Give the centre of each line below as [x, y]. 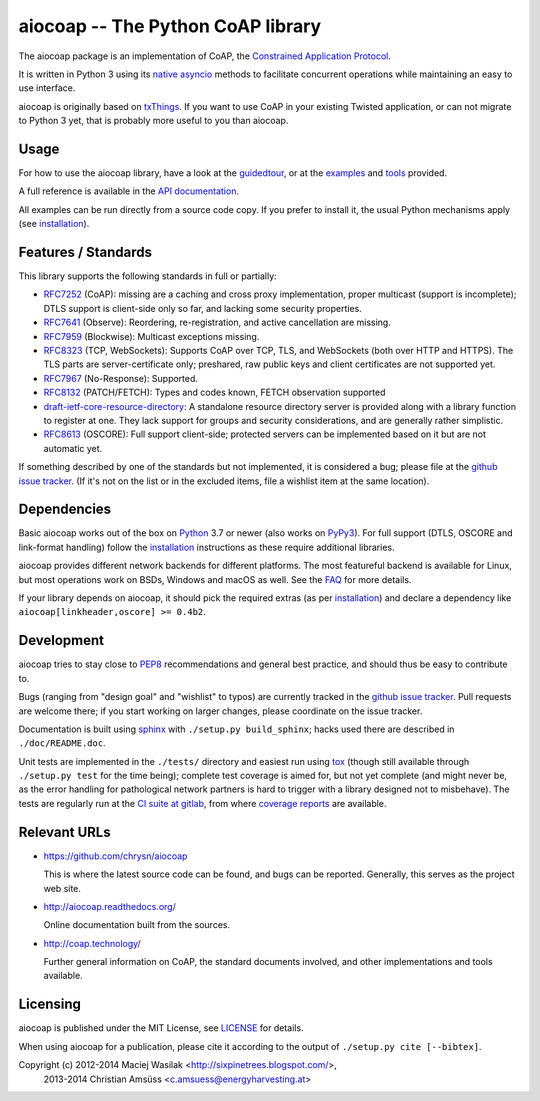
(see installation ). [54, 224]
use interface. [47, 88]
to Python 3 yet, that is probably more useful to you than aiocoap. [153, 121]
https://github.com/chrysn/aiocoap [115, 856]
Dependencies [65, 509]
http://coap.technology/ [92, 943]
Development [61, 640]
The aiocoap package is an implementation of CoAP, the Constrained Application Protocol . [205, 56]
